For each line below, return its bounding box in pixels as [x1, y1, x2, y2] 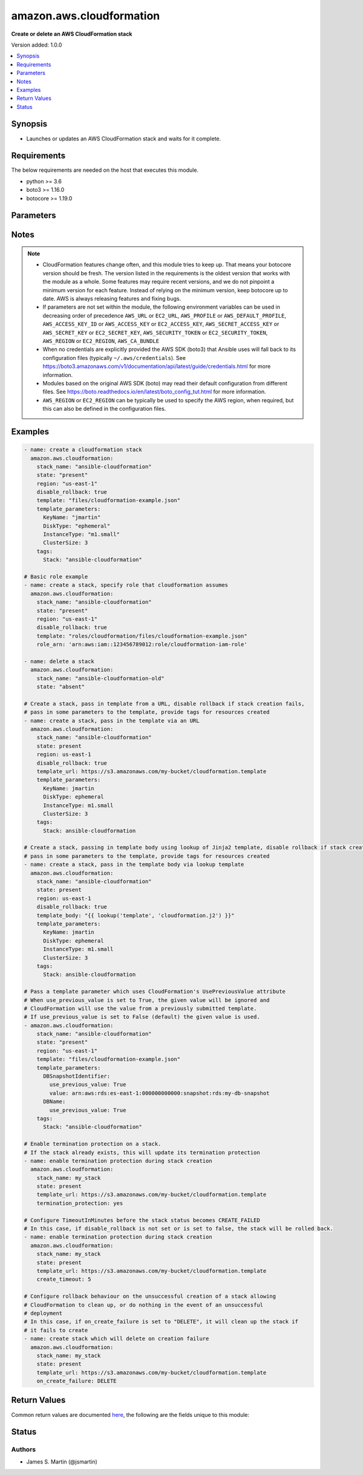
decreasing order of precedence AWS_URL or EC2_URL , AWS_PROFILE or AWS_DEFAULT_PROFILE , [42, 312, 287, 319]
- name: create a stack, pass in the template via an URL [24, 717, 200, 724]
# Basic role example [24, 573, 88, 580]
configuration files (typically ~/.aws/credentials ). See [42, 354, 186, 361]
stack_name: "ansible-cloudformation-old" [36, 675, 165, 682]
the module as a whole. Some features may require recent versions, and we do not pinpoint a [42, 278, 275, 286]
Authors [11, 1445, 36, 1454]
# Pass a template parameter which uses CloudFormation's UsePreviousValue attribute [24, 988, 286, 995]
